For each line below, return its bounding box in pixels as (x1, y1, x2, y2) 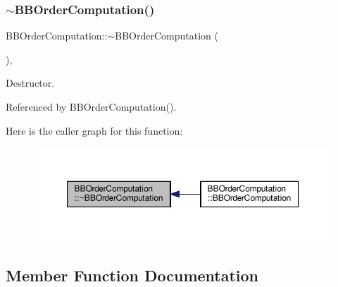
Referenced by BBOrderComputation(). (6, 99, 177, 114)
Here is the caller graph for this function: (6, 123, 183, 138)
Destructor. (6, 75, 55, 90)
